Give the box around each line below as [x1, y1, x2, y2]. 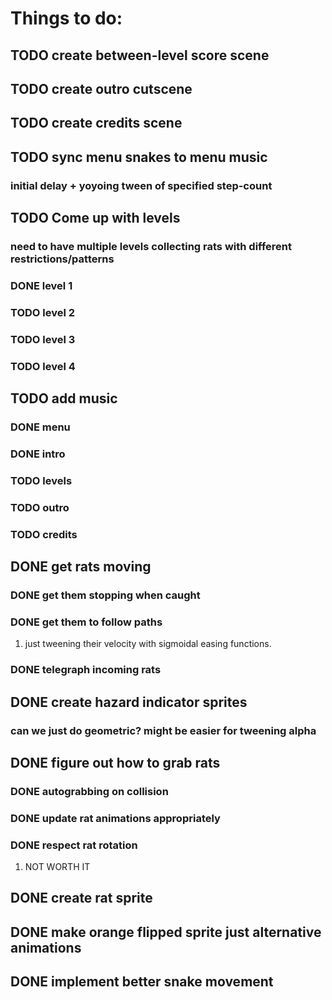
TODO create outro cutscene [10, 80, 193, 97]
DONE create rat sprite [10, 890, 153, 907]
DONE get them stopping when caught [10, 588, 201, 602]
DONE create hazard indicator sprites [10, 693, 248, 711]
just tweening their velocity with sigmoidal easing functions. [24, 638, 272, 650]
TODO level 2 [10, 305, 76, 319]
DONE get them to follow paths [10, 615, 163, 629]
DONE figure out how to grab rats [10, 754, 221, 771]
